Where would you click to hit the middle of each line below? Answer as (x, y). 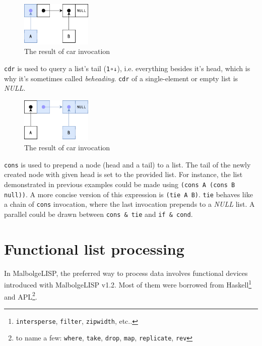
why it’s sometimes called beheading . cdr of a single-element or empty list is (121, 78)
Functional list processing (94, 248)
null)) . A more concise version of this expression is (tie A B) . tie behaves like (128, 194)
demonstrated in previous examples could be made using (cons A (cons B (120, 184)
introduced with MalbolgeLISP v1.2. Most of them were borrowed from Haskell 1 (128, 284)
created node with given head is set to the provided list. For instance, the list (123, 174)
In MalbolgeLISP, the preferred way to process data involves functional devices (126, 273)
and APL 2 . (21, 296)
